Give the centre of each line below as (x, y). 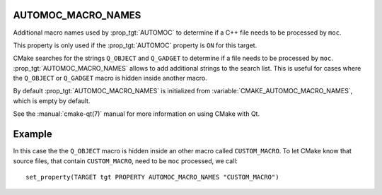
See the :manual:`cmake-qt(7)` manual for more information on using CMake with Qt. (137, 114)
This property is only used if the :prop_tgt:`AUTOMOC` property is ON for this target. (135, 45)
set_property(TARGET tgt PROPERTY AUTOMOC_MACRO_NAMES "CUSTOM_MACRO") (152, 177)
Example (33, 134)
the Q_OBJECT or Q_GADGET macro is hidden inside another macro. (110, 78)
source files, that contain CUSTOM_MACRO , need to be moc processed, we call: (126, 161)
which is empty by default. (52, 101)
